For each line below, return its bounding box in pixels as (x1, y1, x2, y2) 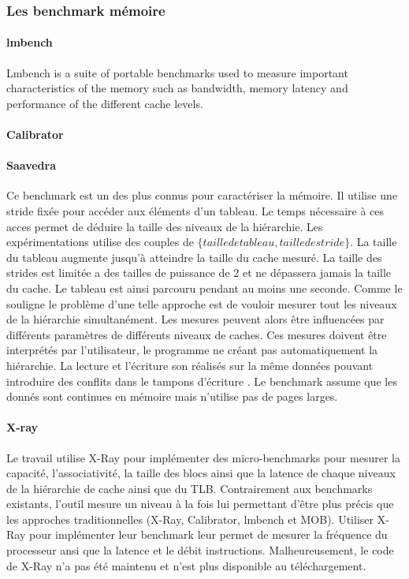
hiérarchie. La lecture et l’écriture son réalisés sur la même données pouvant (6, 357, 374, 373)
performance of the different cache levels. (6, 95, 203, 111)
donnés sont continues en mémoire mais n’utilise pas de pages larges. (6, 388, 338, 405)
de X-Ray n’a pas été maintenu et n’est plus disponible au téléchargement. (6, 557, 366, 573)
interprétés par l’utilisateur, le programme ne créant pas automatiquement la (6, 342, 378, 358)
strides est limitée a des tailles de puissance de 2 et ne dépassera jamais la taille (6, 264, 392, 281)
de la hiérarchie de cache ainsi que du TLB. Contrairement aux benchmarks (6, 480, 373, 496)
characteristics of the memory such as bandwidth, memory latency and (6, 80, 348, 96)
